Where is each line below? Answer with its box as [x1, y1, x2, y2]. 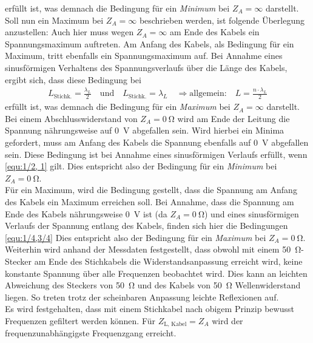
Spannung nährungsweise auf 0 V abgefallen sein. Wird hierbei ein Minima [5, 124, 284, 137]
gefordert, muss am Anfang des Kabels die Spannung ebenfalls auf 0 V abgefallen [5, 136, 309, 149]
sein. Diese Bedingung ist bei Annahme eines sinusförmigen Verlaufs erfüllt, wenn [5, 148, 308, 160]
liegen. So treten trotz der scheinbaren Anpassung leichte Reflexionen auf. [5, 290, 279, 303]
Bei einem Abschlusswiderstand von [5, 112, 138, 124]
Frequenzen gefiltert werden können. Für [5, 314, 155, 327]
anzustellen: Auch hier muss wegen [5, 25, 134, 38]
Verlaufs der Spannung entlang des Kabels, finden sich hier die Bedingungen [5, 219, 288, 232]
